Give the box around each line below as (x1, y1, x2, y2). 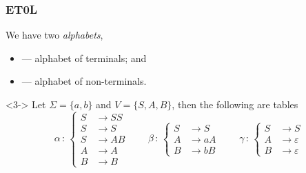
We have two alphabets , (6, 28, 103, 42)
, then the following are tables (172, 97, 298, 111)
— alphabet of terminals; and (21, 50, 147, 65)
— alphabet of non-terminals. (21, 74, 147, 88)
